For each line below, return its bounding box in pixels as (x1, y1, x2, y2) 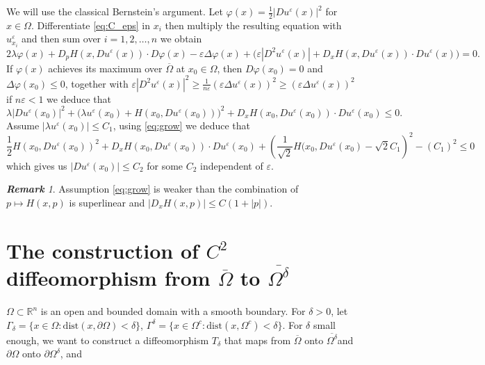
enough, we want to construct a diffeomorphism (6, 332, 209, 347)
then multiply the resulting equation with (165, 17, 342, 32)
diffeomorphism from (6, 263, 211, 292)
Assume (6, 117, 40, 132)
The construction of (6, 236, 199, 264)
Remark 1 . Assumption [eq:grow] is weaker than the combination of (6, 181, 299, 196)
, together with (65, 76, 129, 90)
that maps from (224, 332, 291, 347)
